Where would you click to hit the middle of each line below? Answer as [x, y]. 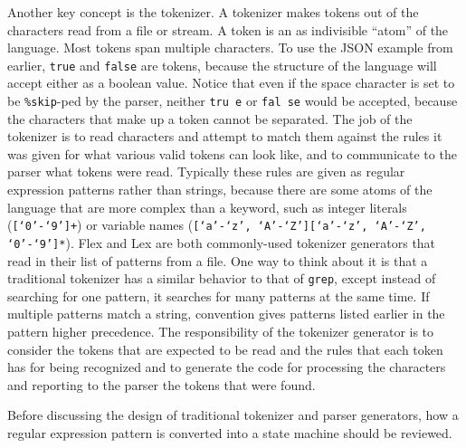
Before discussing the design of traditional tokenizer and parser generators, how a [233, 415]
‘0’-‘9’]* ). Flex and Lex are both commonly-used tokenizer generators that [222, 242]
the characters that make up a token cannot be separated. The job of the [210, 118]
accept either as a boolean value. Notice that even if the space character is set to [231, 83]
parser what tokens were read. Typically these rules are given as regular [206, 172]
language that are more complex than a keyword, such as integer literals [207, 207]
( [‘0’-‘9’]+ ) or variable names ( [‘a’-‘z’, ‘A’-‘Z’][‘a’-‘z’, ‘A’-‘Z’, [217, 225]
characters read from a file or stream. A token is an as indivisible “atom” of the [228, 29]
